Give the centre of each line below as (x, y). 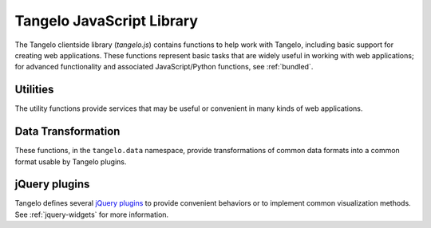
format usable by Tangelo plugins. (71, 161)
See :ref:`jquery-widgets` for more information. (92, 214)
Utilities (34, 90)
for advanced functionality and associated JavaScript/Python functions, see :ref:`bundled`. (164, 67)
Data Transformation (67, 132)
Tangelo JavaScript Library (107, 21)
